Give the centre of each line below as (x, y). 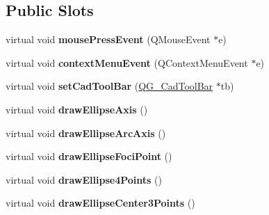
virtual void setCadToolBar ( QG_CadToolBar (109, 86)
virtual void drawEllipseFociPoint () (89, 156)
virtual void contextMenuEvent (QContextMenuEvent (127, 62)
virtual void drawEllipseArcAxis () (86, 133)
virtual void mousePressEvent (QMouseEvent (108, 39)
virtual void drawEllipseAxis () (77, 109)
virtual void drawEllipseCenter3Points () (100, 203)
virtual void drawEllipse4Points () (84, 179)
